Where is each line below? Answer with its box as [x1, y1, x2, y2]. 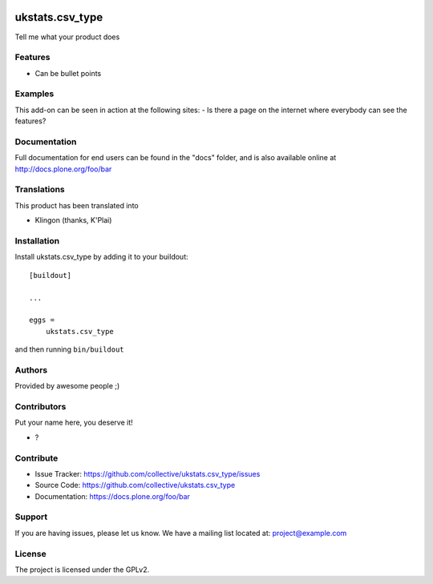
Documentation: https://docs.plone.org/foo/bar [34, 491, 190, 501]
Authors [14, 364, 48, 376]
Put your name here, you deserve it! [14, 417, 133, 428]
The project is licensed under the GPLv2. [14, 565, 150, 574]
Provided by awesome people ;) [14, 381, 120, 391]
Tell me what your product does [14, 32, 120, 42]
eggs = [29, 316, 55, 324]
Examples [14, 88, 55, 99]
